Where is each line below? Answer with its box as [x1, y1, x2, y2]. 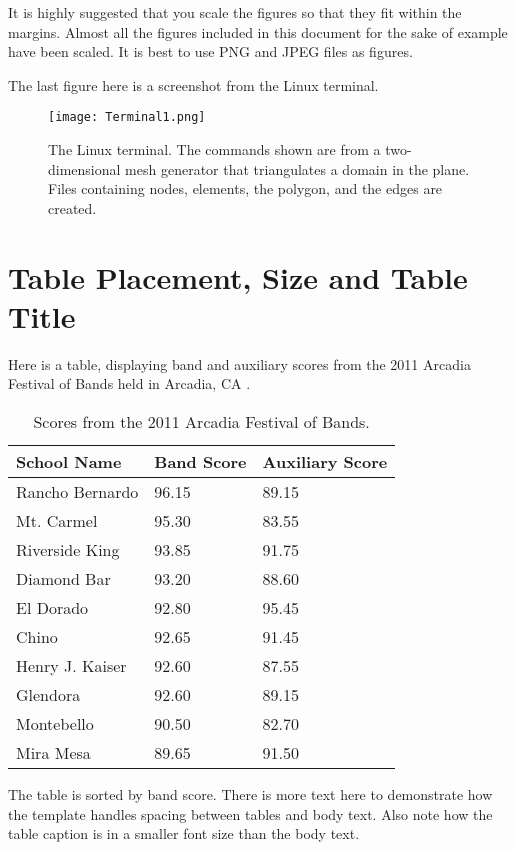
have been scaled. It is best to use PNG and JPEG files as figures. [8, 41, 413, 62]
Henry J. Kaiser [16, 653, 127, 677]
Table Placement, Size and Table [8, 256, 468, 297]
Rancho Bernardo [16, 479, 139, 503]
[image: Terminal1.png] [48, 110, 206, 125]
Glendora [16, 682, 81, 706]
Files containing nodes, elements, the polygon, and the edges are [48, 178, 443, 199]
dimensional [48, 158, 121, 179]
